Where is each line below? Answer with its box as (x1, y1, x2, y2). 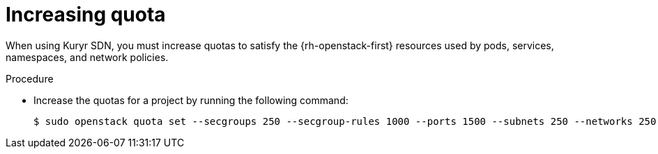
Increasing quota (6, 3, 166, 26)
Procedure (6, 72, 54, 85)
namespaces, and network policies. (6, 51, 169, 63)
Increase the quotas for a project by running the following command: (33, 94, 349, 106)
